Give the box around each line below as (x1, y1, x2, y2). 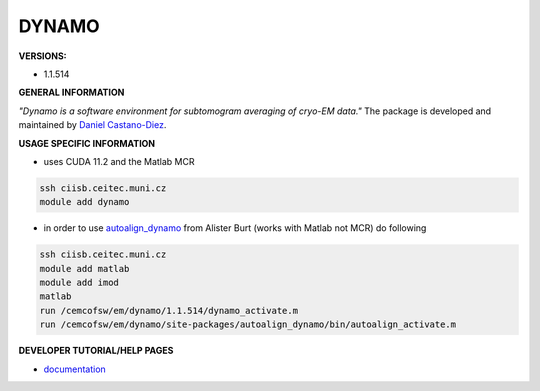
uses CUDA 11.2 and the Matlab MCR (43, 155, 195, 167)
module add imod (39, 277, 120, 289)
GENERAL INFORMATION (18, 86, 125, 99)
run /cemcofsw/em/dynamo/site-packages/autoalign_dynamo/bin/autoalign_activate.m (39, 319, 457, 330)
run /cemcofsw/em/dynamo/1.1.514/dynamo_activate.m (39, 305, 299, 316)
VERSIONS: (18, 50, 67, 62)
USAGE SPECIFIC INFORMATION (18, 137, 156, 149)
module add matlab (39, 263, 130, 274)
